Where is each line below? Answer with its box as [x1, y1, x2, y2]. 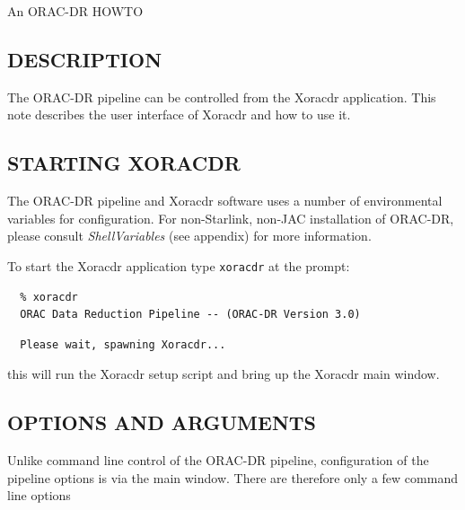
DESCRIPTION [7, 45, 162, 73]
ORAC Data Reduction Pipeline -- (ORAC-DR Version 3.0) [20, 308, 361, 321]
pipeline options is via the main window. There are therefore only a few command [7, 468, 458, 487]
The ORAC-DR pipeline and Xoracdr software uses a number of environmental [7, 191, 443, 210]
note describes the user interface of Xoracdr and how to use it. [7, 105, 351, 124]
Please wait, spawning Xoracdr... [20, 338, 226, 351]
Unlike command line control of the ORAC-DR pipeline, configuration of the [7, 451, 429, 470]
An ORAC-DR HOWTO [7, 2, 144, 20]
